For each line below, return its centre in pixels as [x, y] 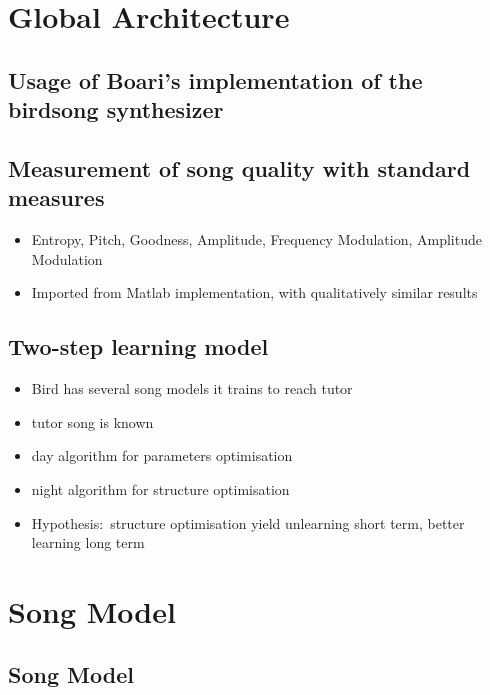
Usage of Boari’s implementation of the [215, 79]
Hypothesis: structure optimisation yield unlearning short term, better [248, 522]
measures [56, 197]
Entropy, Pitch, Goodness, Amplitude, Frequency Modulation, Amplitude [256, 239]
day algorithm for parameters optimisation [162, 455]
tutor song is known [92, 421]
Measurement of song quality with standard [239, 167]
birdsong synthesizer [116, 109]
